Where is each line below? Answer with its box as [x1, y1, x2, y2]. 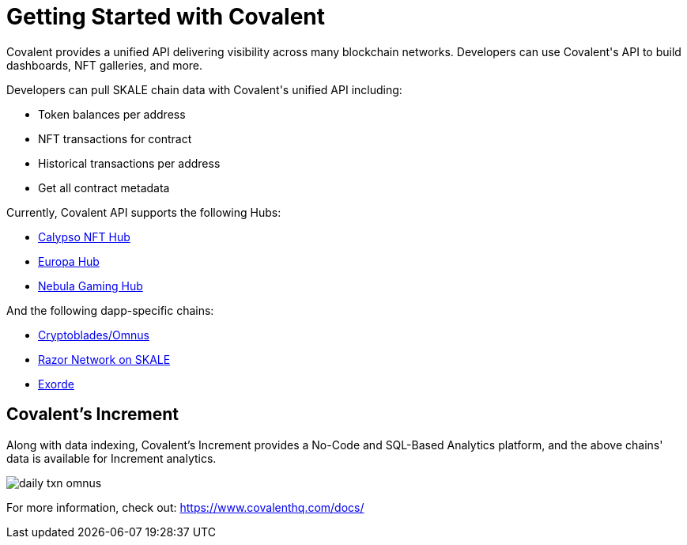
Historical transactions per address [38, 156, 221, 170]
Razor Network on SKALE [38, 352, 171, 366]
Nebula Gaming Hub [38, 278, 143, 293]
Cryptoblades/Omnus [38, 327, 149, 342]
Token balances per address [38, 107, 186, 121]
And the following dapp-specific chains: [6, 303, 214, 317]
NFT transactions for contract [38, 131, 192, 146]
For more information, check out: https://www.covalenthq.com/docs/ [6, 500, 364, 514]
